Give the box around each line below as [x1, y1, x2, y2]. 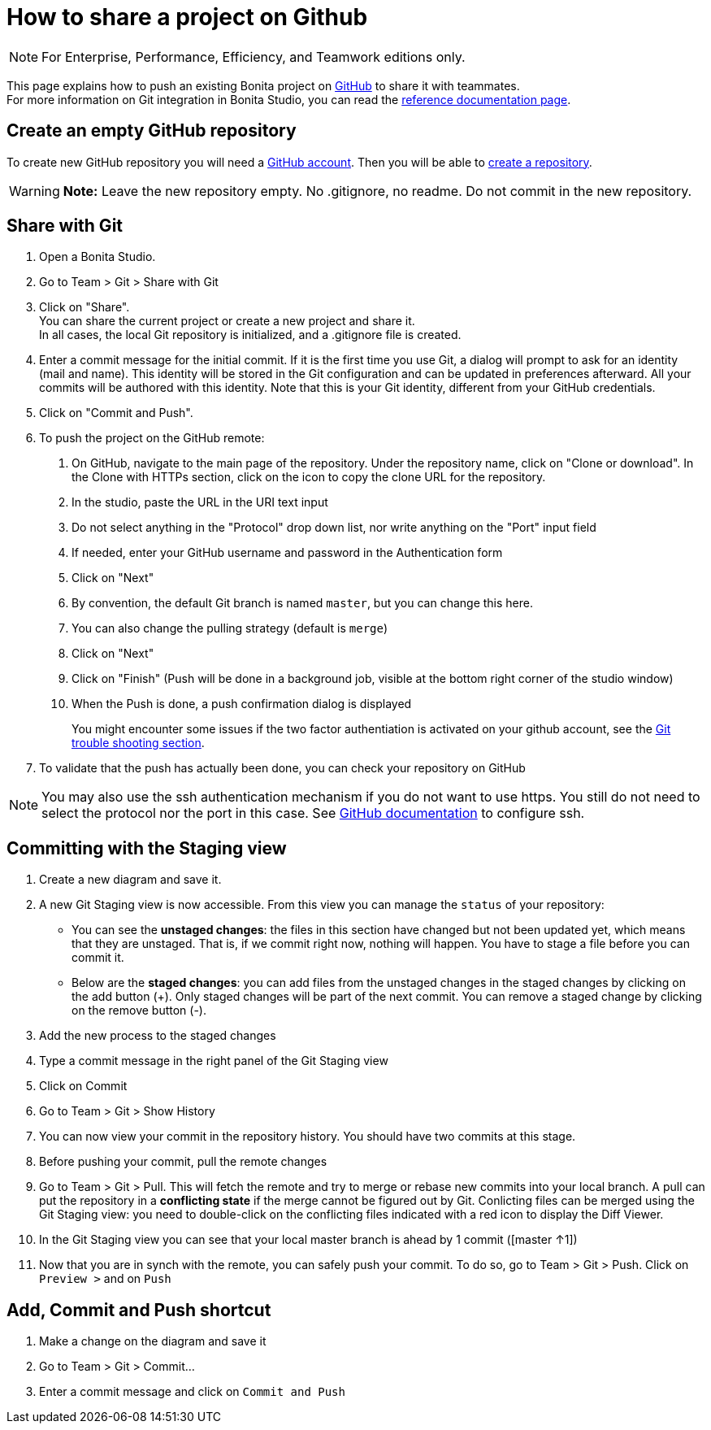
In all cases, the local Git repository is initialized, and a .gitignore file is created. [39, 328, 462, 342]
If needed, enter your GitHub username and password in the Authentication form [72, 545, 503, 560]
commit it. [72, 950, 124, 965]
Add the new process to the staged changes [39, 1028, 276, 1043]
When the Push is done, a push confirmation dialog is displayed [72, 697, 412, 711]
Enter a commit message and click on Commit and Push [39, 1384, 345, 1399]
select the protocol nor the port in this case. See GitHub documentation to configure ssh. [41, 805, 585, 822]
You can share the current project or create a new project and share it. [39, 314, 415, 328]
